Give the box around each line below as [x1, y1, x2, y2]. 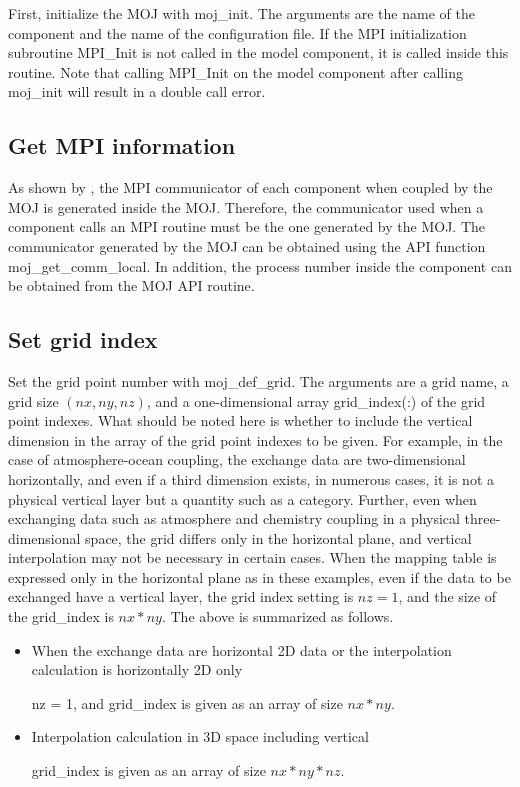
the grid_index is [8, 606, 114, 627]
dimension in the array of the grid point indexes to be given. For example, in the [8, 429, 503, 450]
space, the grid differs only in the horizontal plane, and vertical [85, 527, 472, 548]
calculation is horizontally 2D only [31, 659, 243, 680]
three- [464, 508, 501, 529]
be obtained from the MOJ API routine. [8, 275, 255, 296]
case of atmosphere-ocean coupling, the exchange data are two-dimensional [8, 449, 466, 470]
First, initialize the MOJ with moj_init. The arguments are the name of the [8, 3, 475, 23]
